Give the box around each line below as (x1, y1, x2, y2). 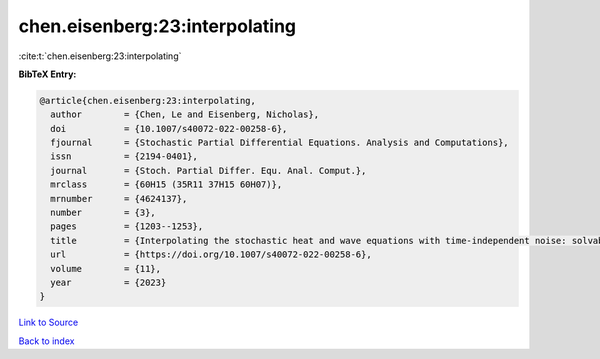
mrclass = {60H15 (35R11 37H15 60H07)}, (50, 179, 283, 190)
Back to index (18, 335, 75, 347)
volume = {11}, (50, 263, 162, 274)
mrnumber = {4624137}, (50, 193, 188, 204)
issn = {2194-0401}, (50, 151, 199, 162)
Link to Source (18, 316, 79, 329)
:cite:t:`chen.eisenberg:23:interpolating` (18, 50, 182, 62)
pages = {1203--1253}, (50, 221, 204, 232)
